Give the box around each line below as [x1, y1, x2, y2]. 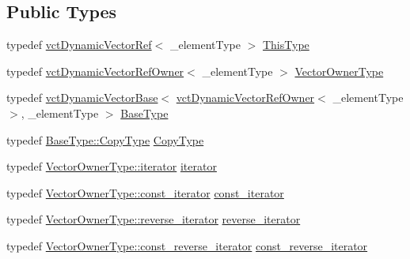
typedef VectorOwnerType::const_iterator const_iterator [6, 184, 284, 201]
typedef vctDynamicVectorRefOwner [6, 62, 184, 79]
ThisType [262, 36, 309, 53]
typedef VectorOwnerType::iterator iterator [6, 158, 217, 175]
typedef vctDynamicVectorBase [6, 89, 158, 106]
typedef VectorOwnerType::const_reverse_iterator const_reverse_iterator [6, 237, 368, 253]
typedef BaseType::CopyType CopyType [6, 131, 204, 148]
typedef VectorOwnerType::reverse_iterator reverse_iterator [6, 211, 301, 227]
